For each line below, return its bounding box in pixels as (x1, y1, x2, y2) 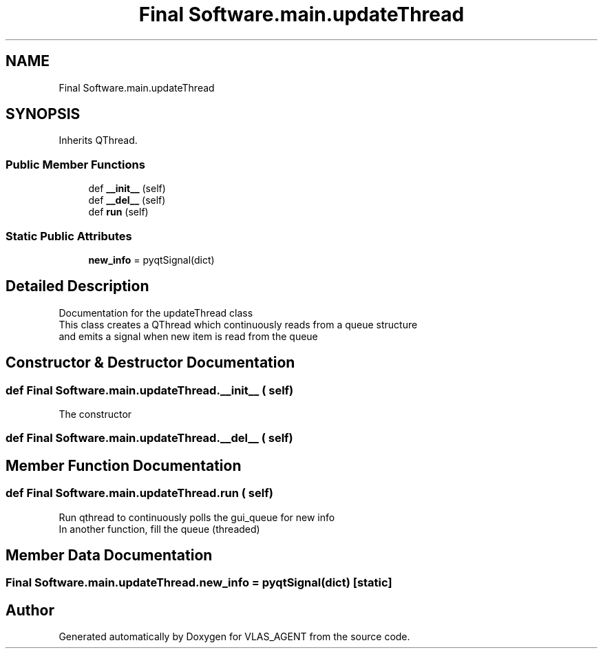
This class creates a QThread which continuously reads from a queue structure (59, 318, 418, 330)
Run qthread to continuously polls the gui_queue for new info (59, 511, 335, 523)
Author (6, 601, 54, 619)
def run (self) (88, 206, 149, 218)
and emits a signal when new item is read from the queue (59, 330, 318, 342)
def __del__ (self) (88, 194, 166, 207)
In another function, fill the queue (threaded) (59, 523, 260, 535)
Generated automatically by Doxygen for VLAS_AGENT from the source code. (59, 631, 410, 643)
